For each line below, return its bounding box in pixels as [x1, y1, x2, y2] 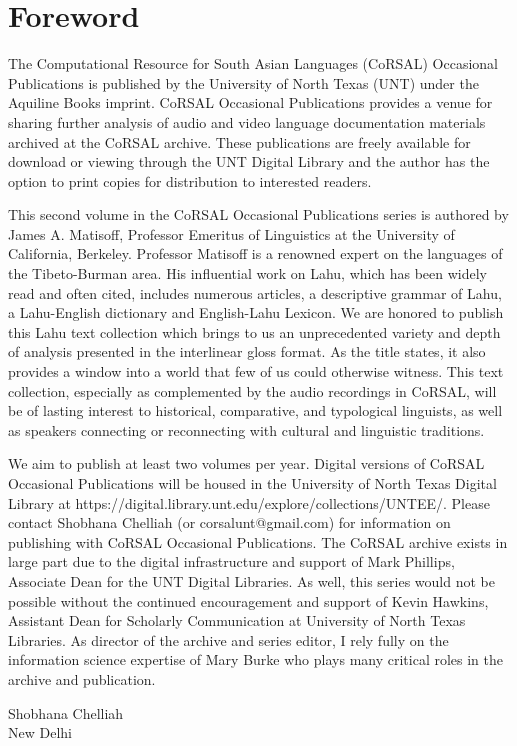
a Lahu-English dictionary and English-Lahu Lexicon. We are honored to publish [8, 302, 504, 323]
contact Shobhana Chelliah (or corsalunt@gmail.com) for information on [8, 512, 451, 533]
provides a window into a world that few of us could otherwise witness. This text [8, 361, 504, 382]
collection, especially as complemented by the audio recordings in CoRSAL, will [8, 380, 497, 401]
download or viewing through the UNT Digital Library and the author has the [8, 151, 490, 172]
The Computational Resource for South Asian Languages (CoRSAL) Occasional [8, 53, 498, 74]
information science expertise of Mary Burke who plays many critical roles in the [8, 649, 503, 670]
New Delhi [8, 722, 72, 743]
